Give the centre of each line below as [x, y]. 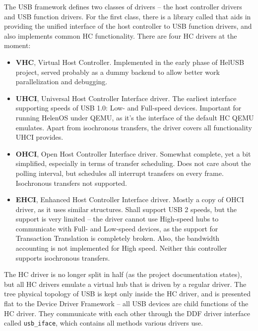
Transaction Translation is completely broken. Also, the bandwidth [118, 238]
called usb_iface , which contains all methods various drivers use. [103, 323]
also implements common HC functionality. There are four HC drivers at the [121, 35]
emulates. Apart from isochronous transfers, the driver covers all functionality [134, 127]
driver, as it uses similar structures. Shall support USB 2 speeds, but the [126, 209]
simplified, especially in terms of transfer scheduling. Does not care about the [133, 163]
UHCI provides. [39, 137]
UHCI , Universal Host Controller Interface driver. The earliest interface [126, 98]
